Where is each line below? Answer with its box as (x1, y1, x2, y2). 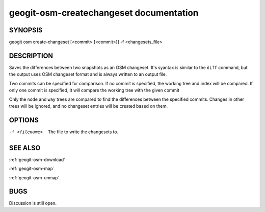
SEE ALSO (9, 143, 41, 152)
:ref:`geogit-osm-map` (9, 165, 54, 171)
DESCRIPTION (9, 51, 53, 60)
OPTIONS (9, 116, 39, 124)
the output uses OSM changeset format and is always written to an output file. (9, 71, 167, 77)
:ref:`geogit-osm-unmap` (9, 174, 60, 181)
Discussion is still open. (9, 200, 57, 206)
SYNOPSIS (9, 26, 43, 34)
